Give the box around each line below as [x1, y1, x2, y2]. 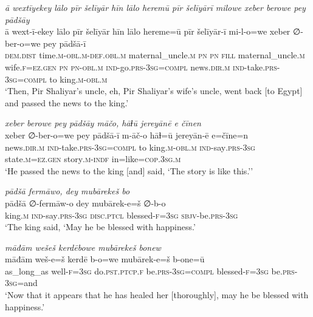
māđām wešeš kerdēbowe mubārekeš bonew [5, 240, 161, 253]
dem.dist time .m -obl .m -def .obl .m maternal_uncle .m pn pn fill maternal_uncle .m [5, 49, 305, 61]
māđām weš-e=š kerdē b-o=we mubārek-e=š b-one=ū [5, 253, 205, 265]
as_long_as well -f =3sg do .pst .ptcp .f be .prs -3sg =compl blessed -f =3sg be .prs [5, 264, 295, 277]
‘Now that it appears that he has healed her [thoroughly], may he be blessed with [5, 288, 309, 301]
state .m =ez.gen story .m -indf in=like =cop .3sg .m [5, 152, 181, 165]
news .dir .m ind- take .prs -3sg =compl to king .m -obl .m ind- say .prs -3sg [5, 140, 255, 153]
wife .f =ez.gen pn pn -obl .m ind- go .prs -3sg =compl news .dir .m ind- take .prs [5, 60, 277, 73]
